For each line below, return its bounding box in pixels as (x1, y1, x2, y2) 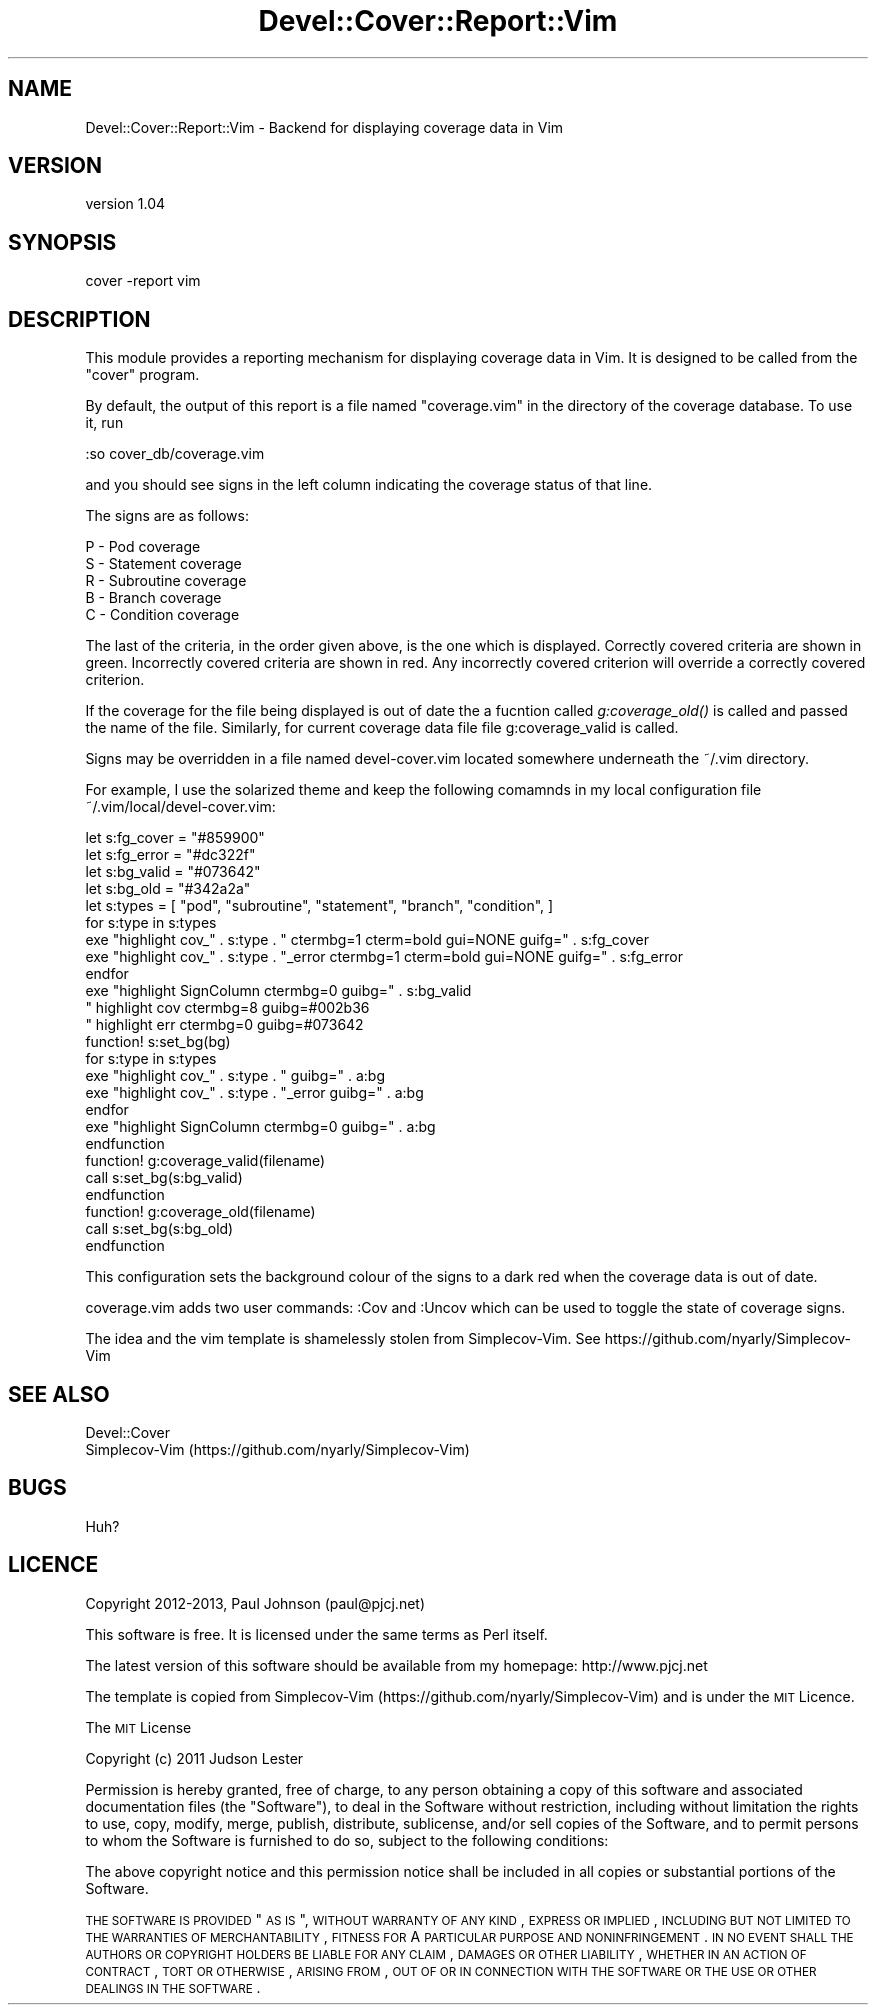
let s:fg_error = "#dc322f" (85, 846, 256, 864)
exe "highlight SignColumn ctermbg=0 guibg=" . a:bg (85, 1118, 436, 1136)
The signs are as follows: (85, 507, 249, 525)
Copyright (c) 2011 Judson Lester (85, 1749, 304, 1767)
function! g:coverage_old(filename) (85, 1203, 316, 1221)
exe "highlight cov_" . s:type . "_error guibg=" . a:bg (85, 1084, 424, 1102)
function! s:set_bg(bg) (85, 1033, 231, 1051)
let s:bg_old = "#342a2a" (85, 880, 251, 898)
